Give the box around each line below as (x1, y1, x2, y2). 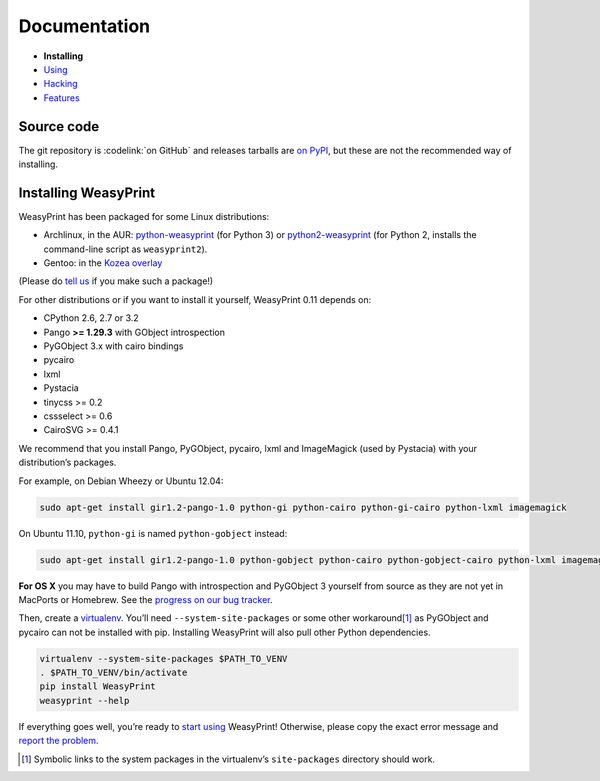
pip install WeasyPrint (39, 681, 157, 692)
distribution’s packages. (18, 456, 117, 469)
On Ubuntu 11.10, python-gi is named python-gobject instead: (18, 527, 288, 539)
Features (43, 91, 80, 104)
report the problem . (18, 735, 99, 747)
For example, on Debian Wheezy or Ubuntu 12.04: (18, 475, 224, 487)
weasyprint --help (39, 695, 130, 706)
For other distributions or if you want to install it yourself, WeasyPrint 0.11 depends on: (18, 293, 372, 305)
